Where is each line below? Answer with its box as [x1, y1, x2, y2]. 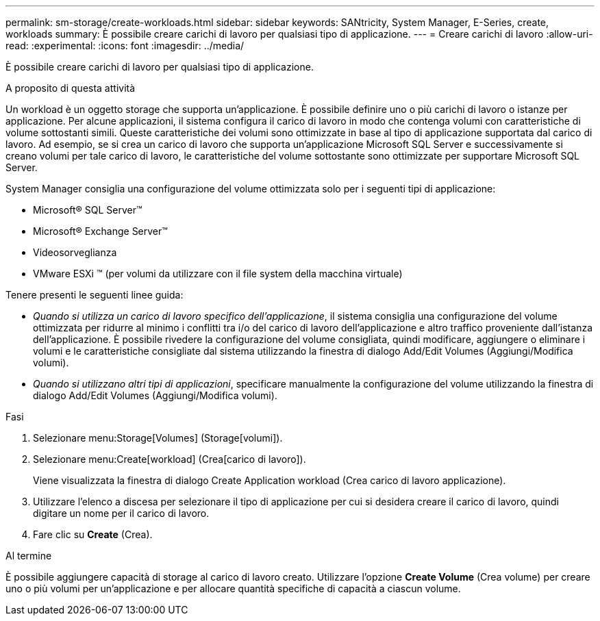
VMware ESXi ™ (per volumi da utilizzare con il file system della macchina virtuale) [33, 268, 403, 279]
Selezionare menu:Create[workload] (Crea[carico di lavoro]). [33, 453, 306, 465]
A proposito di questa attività [5, 82, 136, 94]
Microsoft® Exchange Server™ [33, 225, 168, 237]
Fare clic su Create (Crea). [33, 529, 153, 540]
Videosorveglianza [33, 246, 117, 258]
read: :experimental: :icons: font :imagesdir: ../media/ [5, 40, 245, 51]
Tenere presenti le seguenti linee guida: [5, 289, 184, 301]
